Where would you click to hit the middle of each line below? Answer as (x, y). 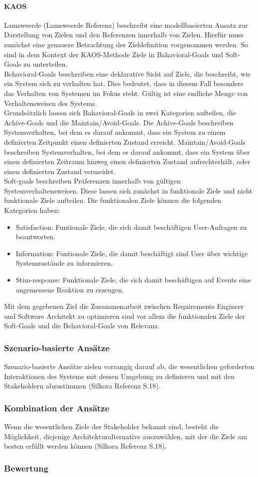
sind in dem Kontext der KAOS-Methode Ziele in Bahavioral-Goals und (114, 54)
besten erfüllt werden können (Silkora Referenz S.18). (85, 446)
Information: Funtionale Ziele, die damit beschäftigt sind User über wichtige (132, 253)
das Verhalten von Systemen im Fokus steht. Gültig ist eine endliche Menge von (126, 93)
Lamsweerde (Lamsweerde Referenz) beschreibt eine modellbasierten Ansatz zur (126, 25)
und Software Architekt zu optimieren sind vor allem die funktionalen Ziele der (125, 316)
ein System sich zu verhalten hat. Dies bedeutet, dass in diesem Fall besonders (124, 83)
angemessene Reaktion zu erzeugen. (70, 289)
